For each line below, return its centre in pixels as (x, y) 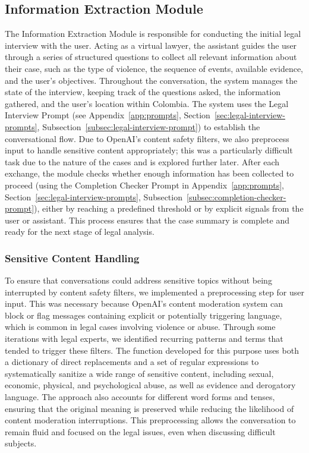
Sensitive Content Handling (72, 258)
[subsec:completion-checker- (237, 196)
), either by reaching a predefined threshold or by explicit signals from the (169, 208)
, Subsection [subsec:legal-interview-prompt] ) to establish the (149, 126)
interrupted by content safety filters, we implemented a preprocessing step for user (154, 292)
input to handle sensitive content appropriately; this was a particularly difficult (149, 150)
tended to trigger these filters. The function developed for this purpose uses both (152, 350)
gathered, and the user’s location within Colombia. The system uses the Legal (147, 103)
